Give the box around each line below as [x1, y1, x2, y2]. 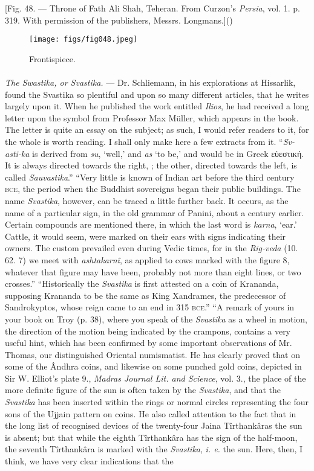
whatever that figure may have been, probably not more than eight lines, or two [5, 265, 301, 278]
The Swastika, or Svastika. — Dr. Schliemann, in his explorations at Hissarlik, [5, 76, 296, 89]
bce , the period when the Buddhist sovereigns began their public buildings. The [5, 182, 301, 195]
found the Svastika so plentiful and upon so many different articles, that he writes [5, 88, 309, 100]
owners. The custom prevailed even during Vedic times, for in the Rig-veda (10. [5, 242, 298, 254]
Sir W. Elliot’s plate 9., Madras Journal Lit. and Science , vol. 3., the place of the [5, 371, 306, 384]
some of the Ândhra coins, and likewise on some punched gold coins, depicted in [5, 360, 302, 373]
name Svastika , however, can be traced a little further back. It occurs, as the [5, 194, 289, 207]
